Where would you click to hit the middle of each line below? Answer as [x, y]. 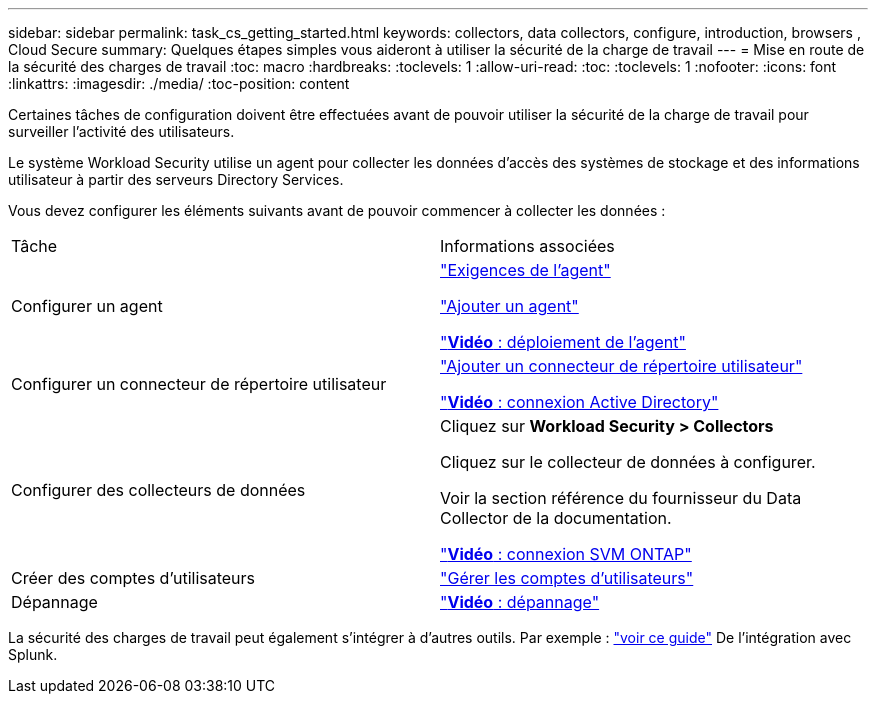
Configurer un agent [87, 306]
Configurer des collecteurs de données [158, 490]
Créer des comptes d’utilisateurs [133, 578]
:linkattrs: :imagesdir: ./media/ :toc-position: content [179, 83]
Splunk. [33, 654]
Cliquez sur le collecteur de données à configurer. [628, 462]
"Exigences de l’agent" [525, 270]
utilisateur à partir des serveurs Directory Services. [176, 179]
